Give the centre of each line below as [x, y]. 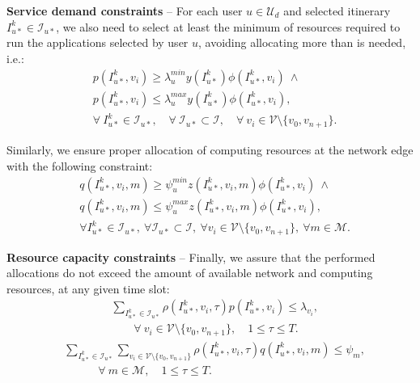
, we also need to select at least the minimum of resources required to [228, 26]
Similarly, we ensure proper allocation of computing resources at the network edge [210, 149]
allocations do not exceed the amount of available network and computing [190, 273]
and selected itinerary [337, 11]
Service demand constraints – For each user [125, 11]
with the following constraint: [80, 165]
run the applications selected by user [98, 42]
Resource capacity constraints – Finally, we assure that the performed [191, 257]
